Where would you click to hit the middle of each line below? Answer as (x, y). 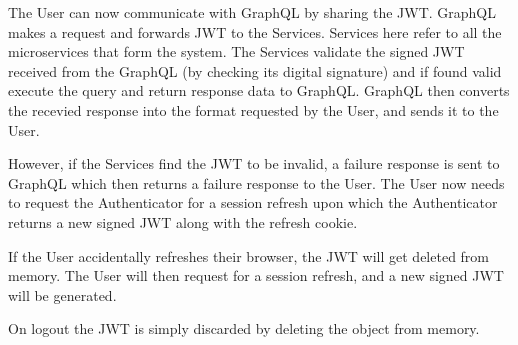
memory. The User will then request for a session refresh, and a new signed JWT (256, 275)
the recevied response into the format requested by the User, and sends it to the (253, 109)
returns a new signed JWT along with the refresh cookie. (183, 221)
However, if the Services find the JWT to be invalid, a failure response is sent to (254, 163)
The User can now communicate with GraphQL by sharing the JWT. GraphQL (252, 12)
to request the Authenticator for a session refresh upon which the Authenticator (253, 202)
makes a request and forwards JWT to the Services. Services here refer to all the (255, 31)
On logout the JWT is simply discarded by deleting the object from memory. (244, 328)
